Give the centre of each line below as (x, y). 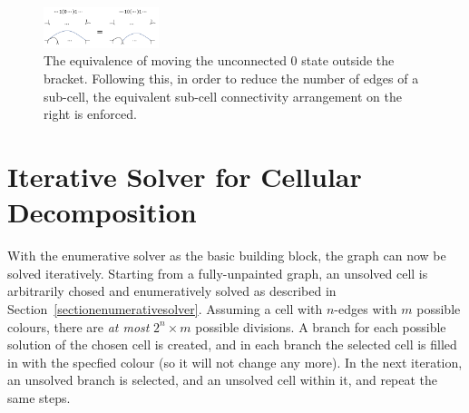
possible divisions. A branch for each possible (321, 326)
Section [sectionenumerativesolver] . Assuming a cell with (165, 308)
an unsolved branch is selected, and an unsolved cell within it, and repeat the (223, 380)
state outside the (348, 60)
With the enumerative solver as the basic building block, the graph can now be (227, 256)
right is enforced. (90, 114)
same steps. (39, 397)
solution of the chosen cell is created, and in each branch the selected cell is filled (232, 344)
